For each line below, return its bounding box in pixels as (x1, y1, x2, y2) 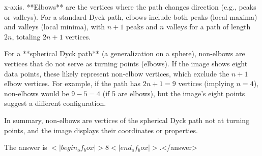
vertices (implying (178, 78, 234, 89)
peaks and (126, 21, 158, 32)
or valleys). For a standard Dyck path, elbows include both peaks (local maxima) (4, 11, 257, 22)
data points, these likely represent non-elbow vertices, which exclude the (4, 68, 229, 79)
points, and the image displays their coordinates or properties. (4, 125, 198, 135)
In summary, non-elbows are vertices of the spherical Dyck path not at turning (4, 114, 250, 125)
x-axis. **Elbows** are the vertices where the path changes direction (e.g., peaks (4, 2, 256, 12)
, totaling (12, 31, 41, 42)
